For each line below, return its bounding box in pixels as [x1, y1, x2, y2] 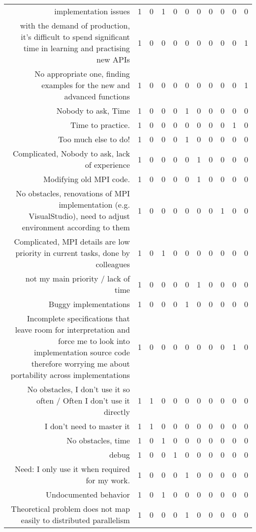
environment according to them [22, 221, 130, 233]
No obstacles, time [66, 435, 130, 446]
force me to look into [58, 335, 130, 346]
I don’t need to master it [44, 420, 130, 432]
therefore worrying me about [31, 358, 130, 369]
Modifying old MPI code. [43, 173, 130, 185]
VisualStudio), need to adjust [29, 210, 130, 221]
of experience [85, 159, 130, 170]
